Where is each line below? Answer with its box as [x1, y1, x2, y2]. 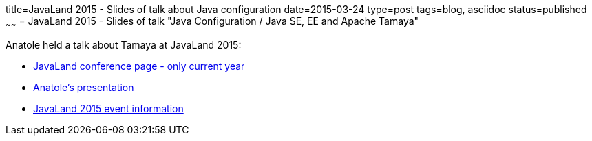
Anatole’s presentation [33, 81, 134, 93]
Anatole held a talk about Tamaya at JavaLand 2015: [6, 38, 242, 51]
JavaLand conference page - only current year [33, 60, 245, 72]
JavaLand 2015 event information [33, 102, 184, 114]
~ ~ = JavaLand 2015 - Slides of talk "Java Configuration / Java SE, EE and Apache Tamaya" [6, 15, 419, 29]
